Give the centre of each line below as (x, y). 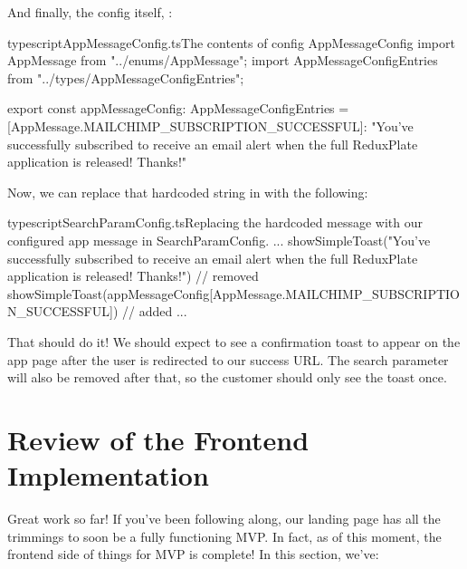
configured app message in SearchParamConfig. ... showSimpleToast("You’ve (219, 240)
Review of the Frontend (158, 439)
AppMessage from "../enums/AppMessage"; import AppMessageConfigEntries (223, 60)
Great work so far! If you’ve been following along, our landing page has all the (224, 518)
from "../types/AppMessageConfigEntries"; (126, 77)
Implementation (108, 475)
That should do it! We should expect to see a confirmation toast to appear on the (234, 341)
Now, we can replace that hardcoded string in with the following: (188, 192)
